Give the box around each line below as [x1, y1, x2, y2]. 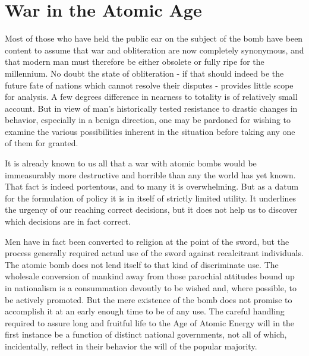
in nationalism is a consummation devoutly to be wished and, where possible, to [5, 282, 297, 294]
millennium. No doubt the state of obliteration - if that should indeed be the [5, 67, 284, 79]
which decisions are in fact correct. [5, 215, 131, 228]
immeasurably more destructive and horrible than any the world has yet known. [5, 168, 296, 181]
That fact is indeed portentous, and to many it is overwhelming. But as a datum [5, 180, 299, 193]
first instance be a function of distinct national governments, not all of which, [5, 328, 287, 341]
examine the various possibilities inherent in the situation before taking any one [5, 125, 295, 137]
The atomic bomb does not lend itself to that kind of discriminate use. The [5, 258, 279, 270]
